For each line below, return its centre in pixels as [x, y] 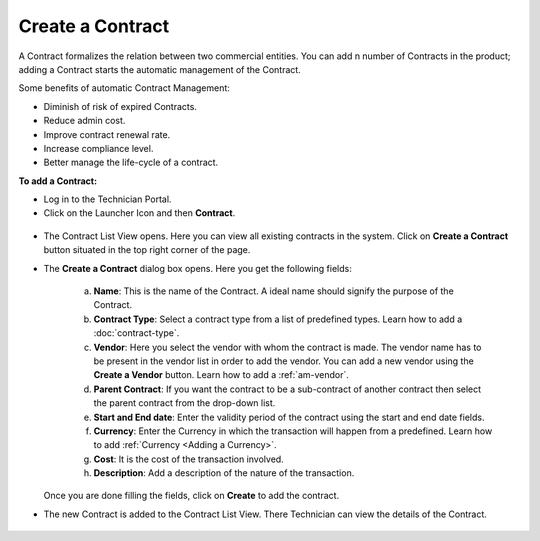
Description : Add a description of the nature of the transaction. [224, 473]
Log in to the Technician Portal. [107, 199]
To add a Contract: [58, 181]
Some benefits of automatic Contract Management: [124, 88]
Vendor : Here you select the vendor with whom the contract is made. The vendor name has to [287, 347]
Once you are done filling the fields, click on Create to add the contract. [191, 496]
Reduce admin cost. [84, 121]
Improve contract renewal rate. [107, 134]
